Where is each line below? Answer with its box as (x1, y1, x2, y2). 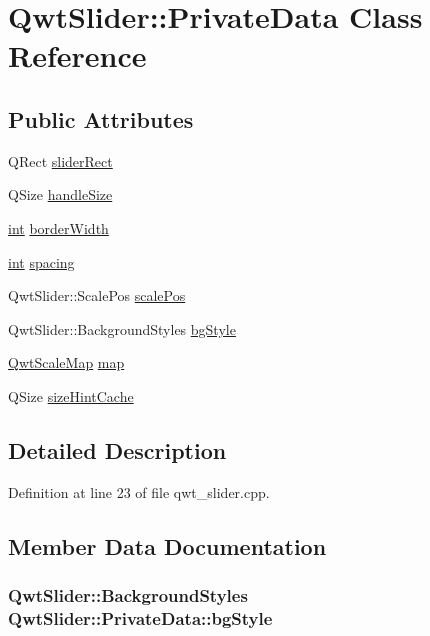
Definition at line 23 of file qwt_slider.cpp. (8, 481, 270, 502)
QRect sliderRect (8, 150, 113, 171)
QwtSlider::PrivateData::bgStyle (8, 605, 273, 630)
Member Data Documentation (8, 530, 327, 561)
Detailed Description (8, 434, 227, 465)
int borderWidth (8, 217, 109, 238)
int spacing (8, 251, 75, 272)
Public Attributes (8, 103, 194, 134)
